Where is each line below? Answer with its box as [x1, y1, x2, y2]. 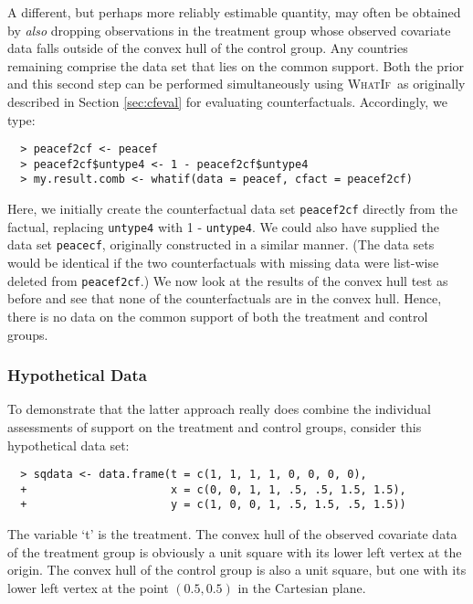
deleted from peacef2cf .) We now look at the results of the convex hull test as [7, 270, 448, 290]
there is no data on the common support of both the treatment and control [7, 306, 428, 325]
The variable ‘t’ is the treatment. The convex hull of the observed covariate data [7, 525, 457, 544]
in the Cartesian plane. [237, 578, 366, 597]
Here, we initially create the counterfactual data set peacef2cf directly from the [7, 199, 457, 218]
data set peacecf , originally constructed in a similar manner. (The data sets [7, 235, 435, 254]
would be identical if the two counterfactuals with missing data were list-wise [7, 253, 439, 272]
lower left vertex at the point [7, 578, 169, 597]
